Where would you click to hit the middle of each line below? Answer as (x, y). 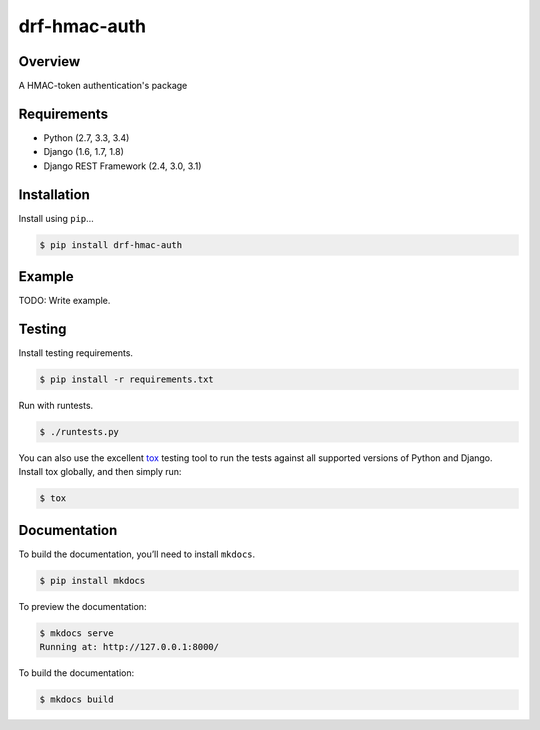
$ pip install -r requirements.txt (126, 379)
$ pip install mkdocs (92, 580)
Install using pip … (56, 218)
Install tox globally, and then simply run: (100, 472)
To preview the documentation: (82, 606)
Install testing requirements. (76, 353)
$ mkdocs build (76, 699)
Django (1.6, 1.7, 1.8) (84, 152)
